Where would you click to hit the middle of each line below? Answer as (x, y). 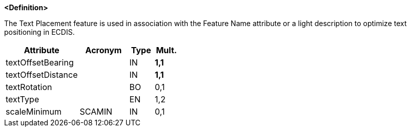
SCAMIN (96, 112)
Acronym (104, 50)
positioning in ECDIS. (39, 32)
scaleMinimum (34, 112)
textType (23, 99)
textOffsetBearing (40, 62)
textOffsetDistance (42, 75)
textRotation (29, 87)
